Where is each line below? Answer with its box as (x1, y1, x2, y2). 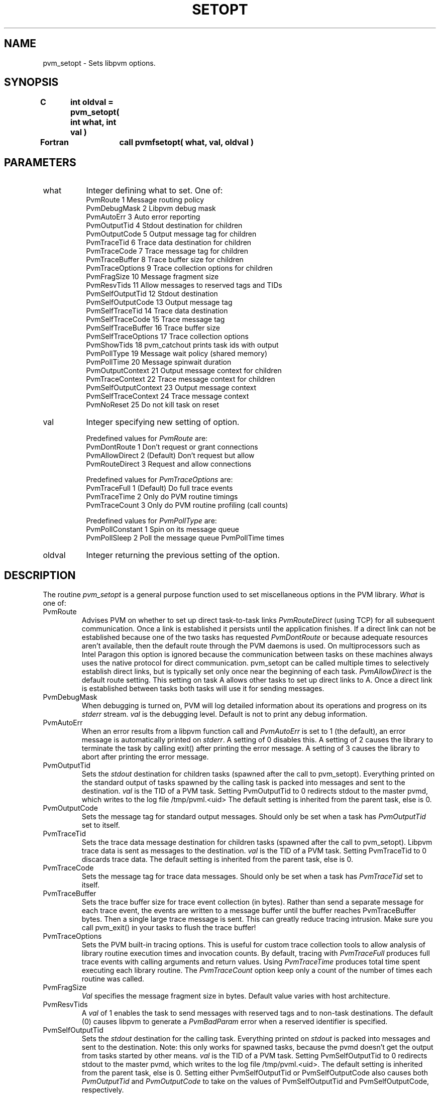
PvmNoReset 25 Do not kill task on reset (86, 400, 219, 409)
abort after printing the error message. (81, 752, 209, 761)
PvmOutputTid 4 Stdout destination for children (86, 221, 243, 230)
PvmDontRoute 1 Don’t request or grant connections (86, 443, 258, 452)
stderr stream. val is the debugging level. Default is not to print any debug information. (81, 710, 368, 719)
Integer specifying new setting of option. (86, 417, 240, 427)
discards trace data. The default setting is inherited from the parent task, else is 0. (81, 855, 353, 864)
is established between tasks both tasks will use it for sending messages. (81, 684, 324, 693)
